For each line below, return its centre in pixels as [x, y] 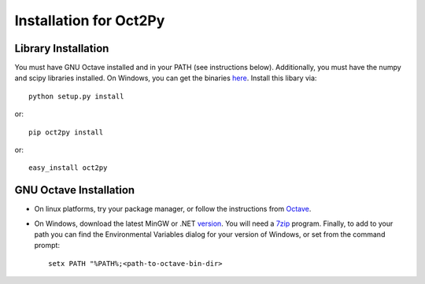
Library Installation [62, 48]
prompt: [47, 245]
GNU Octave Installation [75, 190]
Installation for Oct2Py [90, 20]
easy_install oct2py [68, 168]
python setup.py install [76, 96]
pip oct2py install [66, 132]
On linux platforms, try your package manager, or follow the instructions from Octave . [173, 209]
